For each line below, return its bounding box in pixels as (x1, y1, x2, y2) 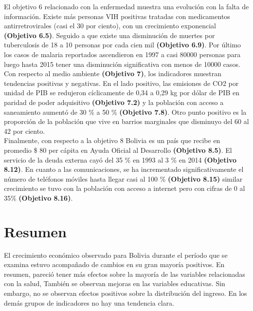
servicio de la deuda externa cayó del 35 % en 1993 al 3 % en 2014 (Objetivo (4, 154, 237, 165)
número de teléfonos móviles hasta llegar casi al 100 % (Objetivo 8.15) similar (4, 173, 243, 184)
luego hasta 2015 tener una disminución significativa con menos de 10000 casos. (4, 59, 240, 69)
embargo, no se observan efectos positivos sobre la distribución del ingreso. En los (4, 288, 247, 298)
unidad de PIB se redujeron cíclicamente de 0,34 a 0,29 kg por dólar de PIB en (4, 87, 239, 98)
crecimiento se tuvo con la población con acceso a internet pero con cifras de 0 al (4, 183, 245, 193)
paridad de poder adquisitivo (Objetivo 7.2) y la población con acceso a (4, 97, 224, 107)
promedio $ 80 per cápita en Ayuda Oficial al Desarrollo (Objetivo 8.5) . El (4, 145, 232, 155)
